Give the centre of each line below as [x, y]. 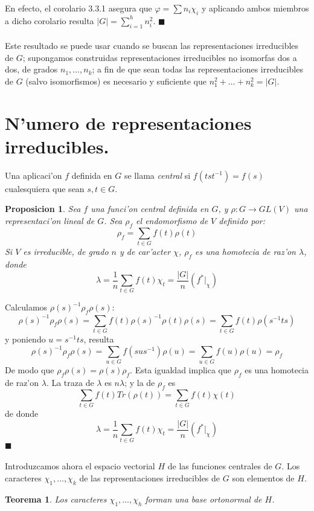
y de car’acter [145, 252]
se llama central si [157, 175]
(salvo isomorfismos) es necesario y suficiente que [116, 81]
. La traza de [70, 383]
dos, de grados [31, 69]
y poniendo [25, 339]
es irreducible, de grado [66, 252]
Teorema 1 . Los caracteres [56, 499]
